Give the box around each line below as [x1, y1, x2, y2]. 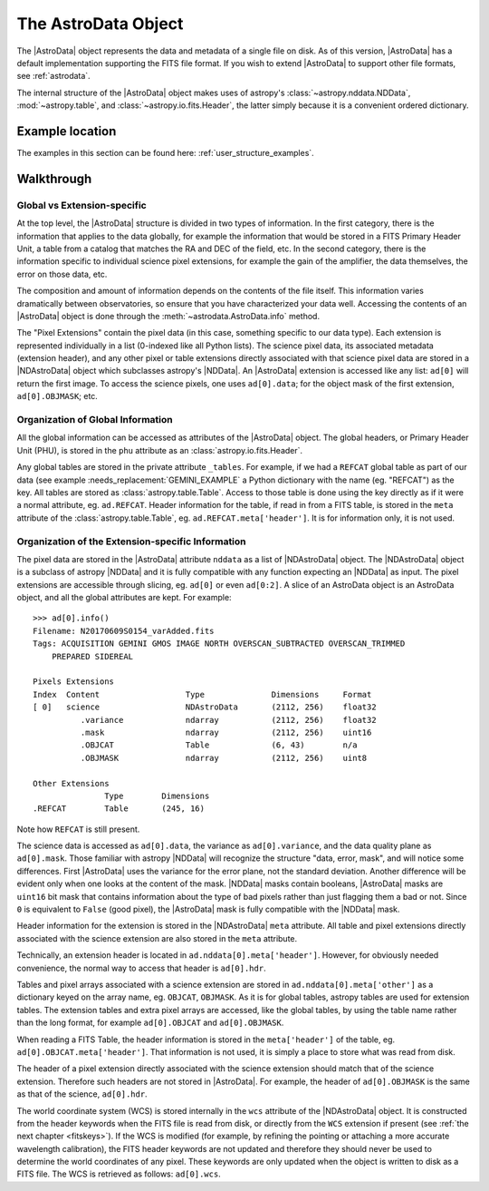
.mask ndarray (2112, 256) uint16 [80, 727, 372, 737]
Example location [16, 123, 117, 139]
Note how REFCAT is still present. [16, 824, 140, 835]
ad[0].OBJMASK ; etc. [16, 391, 99, 402]
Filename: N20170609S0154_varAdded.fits [33, 626, 215, 636]
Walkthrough [16, 171, 92, 186]
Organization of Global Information [16, 414, 173, 426]
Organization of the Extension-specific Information [16, 535, 246, 548]
